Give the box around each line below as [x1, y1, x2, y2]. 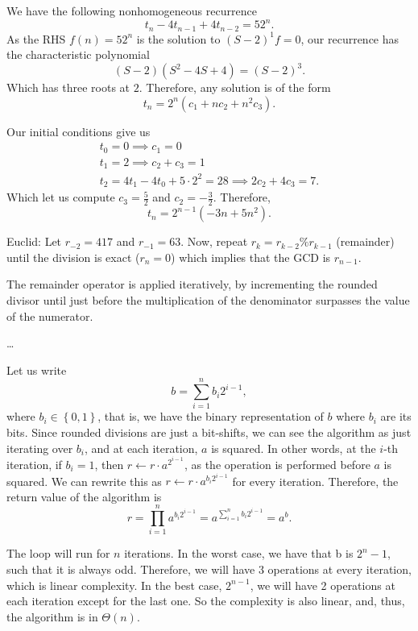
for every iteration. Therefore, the [232, 472, 399, 489]
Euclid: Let [6, 233, 62, 250]
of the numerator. [6, 307, 93, 324]
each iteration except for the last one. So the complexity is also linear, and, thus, [6, 592, 405, 609]
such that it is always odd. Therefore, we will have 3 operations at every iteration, [6, 561, 412, 578]
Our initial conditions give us [6, 122, 151, 139]
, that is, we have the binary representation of [97, 408, 324, 425]
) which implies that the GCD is [171, 248, 331, 265]
